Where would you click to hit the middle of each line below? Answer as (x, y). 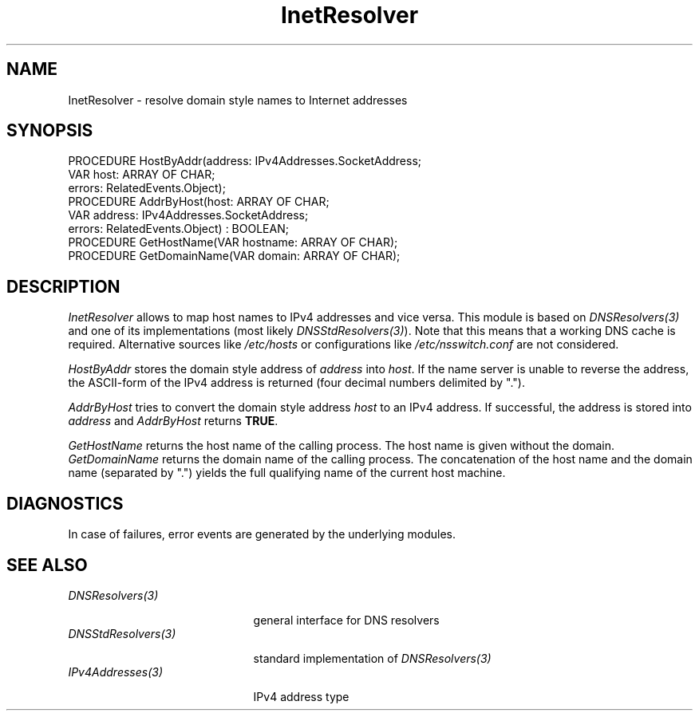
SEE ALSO (47, 565)
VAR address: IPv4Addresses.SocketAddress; (188, 215)
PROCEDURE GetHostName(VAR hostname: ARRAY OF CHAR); (233, 242)
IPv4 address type (301, 696)
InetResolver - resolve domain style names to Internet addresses (238, 100)
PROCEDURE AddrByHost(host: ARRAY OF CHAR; (199, 202)
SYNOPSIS (50, 131)
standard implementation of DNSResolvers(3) (372, 658)
